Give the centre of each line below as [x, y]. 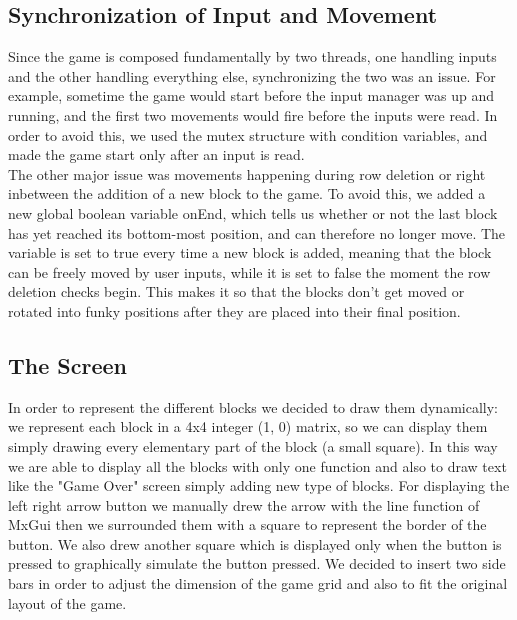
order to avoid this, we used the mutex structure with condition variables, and [248, 134]
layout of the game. [67, 602]
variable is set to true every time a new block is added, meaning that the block [250, 252]
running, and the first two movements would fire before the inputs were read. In [253, 114]
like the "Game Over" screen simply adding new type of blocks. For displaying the [259, 485]
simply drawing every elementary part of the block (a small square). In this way [253, 445]
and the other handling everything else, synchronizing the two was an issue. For [252, 75]
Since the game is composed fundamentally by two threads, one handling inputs [252, 56]
